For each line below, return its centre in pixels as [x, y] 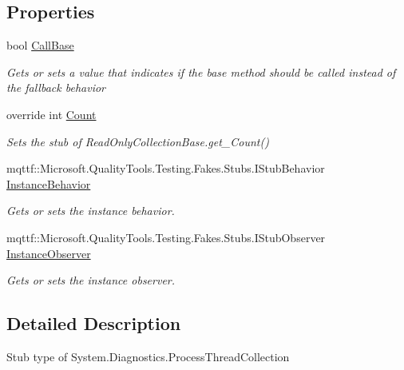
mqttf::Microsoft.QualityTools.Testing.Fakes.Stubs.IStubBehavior [166, 168]
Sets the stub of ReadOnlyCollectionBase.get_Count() [138, 141]
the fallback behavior [56, 88]
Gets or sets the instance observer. [91, 280]
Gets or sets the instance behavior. [91, 211]
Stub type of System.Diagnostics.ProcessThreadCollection [148, 356]
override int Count [51, 114]
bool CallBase [40, 45]
